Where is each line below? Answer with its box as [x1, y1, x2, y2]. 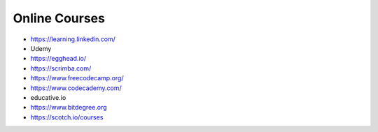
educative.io [30, 93, 66, 101]
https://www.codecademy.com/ [30, 84, 122, 92]
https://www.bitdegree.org [30, 103, 108, 112]
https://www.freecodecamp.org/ [30, 74, 124, 82]
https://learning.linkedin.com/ [30, 35, 115, 43]
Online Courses [13, 10, 105, 26]
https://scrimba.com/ [30, 64, 92, 73]
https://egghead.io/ [30, 54, 87, 63]
